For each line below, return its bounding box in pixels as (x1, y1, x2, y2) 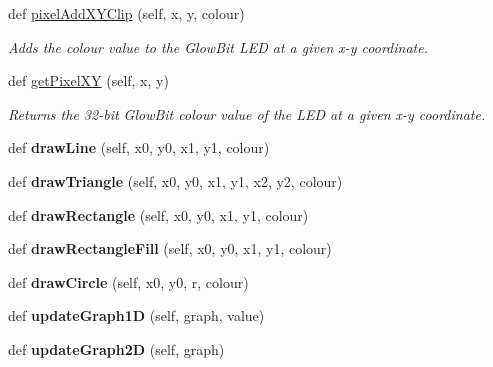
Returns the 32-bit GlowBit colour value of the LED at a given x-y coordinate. (8, 103, 486, 124)
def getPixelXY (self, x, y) (8, 70, 169, 91)
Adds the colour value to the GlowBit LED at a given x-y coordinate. (8, 36, 428, 57)
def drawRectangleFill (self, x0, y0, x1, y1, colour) (8, 238, 332, 259)
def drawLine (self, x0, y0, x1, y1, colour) (8, 137, 270, 158)
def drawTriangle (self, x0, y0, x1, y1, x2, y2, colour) (8, 170, 343, 191)
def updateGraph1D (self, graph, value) (8, 305, 265, 326)
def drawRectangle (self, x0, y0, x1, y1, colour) (8, 204, 309, 225)
